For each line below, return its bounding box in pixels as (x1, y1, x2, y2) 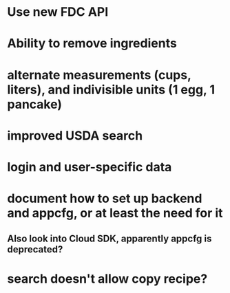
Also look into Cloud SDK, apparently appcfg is (7, 232, 212, 244)
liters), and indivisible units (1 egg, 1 (7, 82, 216, 97)
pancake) (7, 96, 63, 112)
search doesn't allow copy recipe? (7, 271, 208, 286)
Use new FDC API (7, 4, 109, 20)
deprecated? (7, 243, 63, 255)
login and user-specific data (7, 159, 172, 175)
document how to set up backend (7, 191, 202, 206)
